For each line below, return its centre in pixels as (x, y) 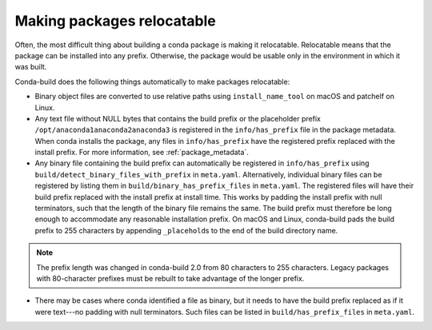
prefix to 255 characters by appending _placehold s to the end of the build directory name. (186, 230)
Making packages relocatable (115, 21)
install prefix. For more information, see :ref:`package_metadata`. (142, 153)
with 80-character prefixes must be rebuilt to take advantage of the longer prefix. (170, 278)
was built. (31, 67)
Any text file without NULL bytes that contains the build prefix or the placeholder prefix (178, 118)
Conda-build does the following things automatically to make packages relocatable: (152, 82)
